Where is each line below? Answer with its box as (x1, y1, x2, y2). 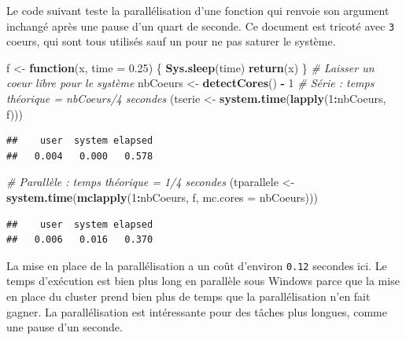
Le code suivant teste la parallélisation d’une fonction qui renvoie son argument (6, 2, 389, 18)
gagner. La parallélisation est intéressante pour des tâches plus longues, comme (6, 303, 387, 320)
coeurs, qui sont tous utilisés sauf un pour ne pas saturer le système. (6, 33, 336, 49)
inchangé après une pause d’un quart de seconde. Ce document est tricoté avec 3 (6, 17, 395, 34)
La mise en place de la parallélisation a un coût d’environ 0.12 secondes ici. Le (6, 257, 387, 273)
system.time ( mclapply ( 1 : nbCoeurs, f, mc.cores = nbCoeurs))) (6, 189, 318, 205)
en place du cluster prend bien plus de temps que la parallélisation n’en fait (6, 288, 371, 305)
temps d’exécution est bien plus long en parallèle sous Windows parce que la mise (6, 272, 400, 289)
